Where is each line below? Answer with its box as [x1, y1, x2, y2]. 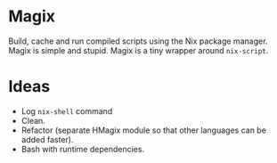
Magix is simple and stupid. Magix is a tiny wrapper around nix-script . [8, 45, 269, 55]
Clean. [20, 115, 45, 126]
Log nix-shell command [20, 105, 113, 117]
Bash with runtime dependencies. [20, 143, 144, 154]
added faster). [20, 134, 74, 144]
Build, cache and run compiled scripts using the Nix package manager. [8, 36, 268, 46]
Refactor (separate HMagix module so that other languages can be [20, 125, 266, 135]
